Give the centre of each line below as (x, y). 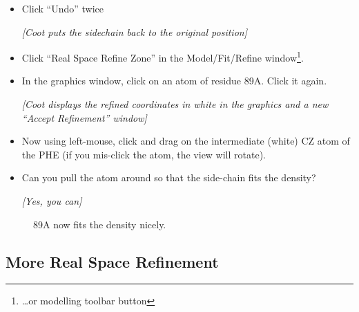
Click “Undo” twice (63, 8)
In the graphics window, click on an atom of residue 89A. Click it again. (174, 81)
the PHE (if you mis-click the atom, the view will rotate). (144, 154)
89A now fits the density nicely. (100, 224)
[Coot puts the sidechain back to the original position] (134, 31)
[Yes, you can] (52, 201)
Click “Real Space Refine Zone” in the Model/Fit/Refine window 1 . (163, 56)
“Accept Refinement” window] (84, 117)
